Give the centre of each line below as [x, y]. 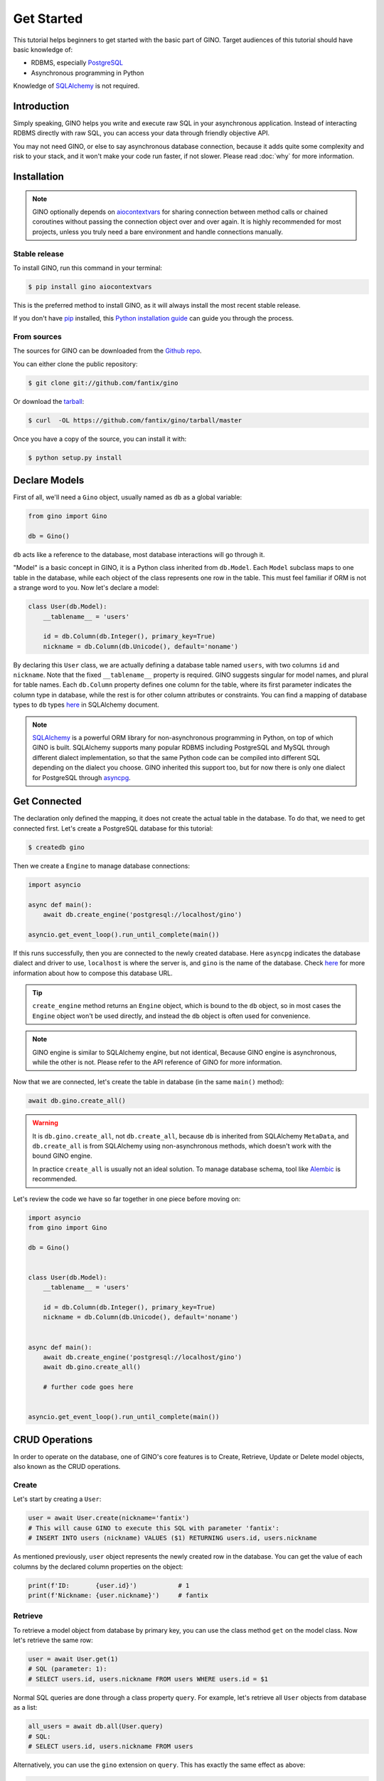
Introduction [41, 106]
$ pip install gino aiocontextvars [90, 286]
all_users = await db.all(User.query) [96, 1727]
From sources [37, 337]
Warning [45, 1123]
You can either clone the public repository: [75, 364]
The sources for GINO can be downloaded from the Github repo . [107, 351]
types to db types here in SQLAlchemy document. [86, 705]
